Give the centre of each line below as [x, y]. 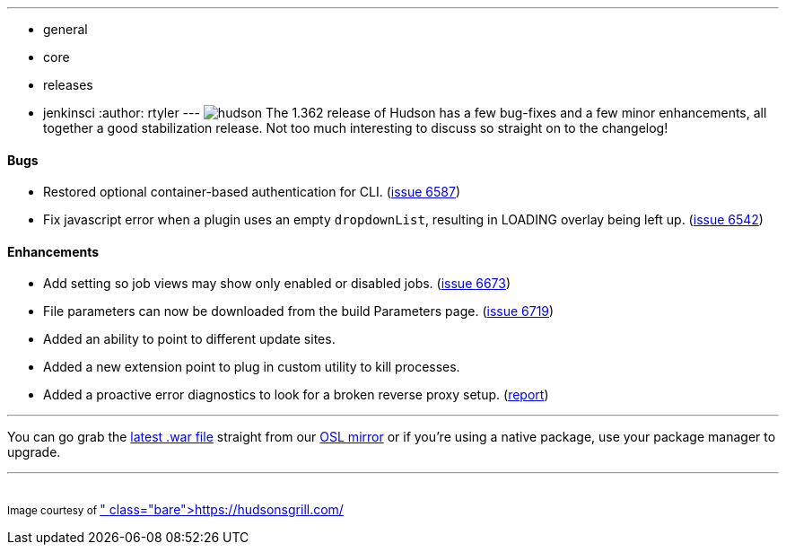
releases [68, 85]
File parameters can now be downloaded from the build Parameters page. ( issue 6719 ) [299, 311]
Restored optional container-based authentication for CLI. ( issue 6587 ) [252, 192]
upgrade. [34, 452]
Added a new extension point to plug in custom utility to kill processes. [252, 367]
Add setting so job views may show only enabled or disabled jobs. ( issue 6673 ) [277, 284]
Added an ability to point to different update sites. [189, 339]
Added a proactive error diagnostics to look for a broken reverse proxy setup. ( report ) [296, 395]
